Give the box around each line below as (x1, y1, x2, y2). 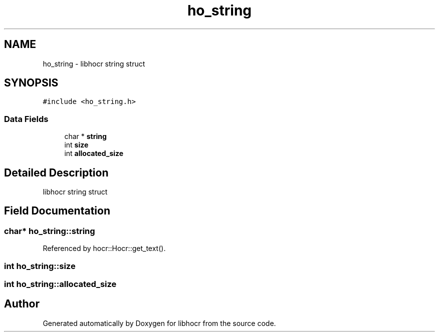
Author (4, 297, 40, 310)
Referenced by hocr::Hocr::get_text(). (43, 244, 166, 253)
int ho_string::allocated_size (4, 279, 117, 289)
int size (64, 140, 89, 149)
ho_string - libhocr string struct (43, 59, 145, 68)
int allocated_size (64, 149, 124, 158)
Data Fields (4, 113, 49, 124)
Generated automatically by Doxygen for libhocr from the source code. (43, 318, 276, 327)
